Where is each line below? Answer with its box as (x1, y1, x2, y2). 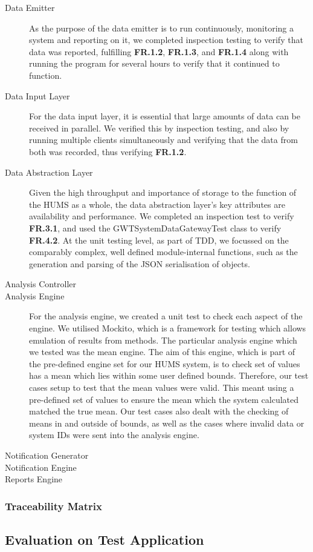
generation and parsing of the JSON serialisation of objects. (29, 257, 250, 270)
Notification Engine (5, 461, 77, 473)
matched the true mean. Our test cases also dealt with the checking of (29, 405, 289, 417)
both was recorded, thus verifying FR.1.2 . (29, 145, 187, 158)
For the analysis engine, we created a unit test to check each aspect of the (29, 310, 303, 322)
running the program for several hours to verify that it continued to (29, 57, 280, 70)
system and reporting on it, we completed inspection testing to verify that (29, 33, 303, 46)
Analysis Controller (5, 278, 77, 290)
